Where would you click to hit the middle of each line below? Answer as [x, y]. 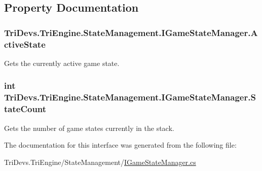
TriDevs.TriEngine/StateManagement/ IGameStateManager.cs [100, 162]
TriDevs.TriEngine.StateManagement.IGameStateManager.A [131, 32]
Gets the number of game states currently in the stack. [89, 128]
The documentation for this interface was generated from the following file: [120, 145]
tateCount [25, 109]
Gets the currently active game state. [62, 63]
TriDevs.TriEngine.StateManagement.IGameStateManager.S [130, 97]
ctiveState [25, 44]
